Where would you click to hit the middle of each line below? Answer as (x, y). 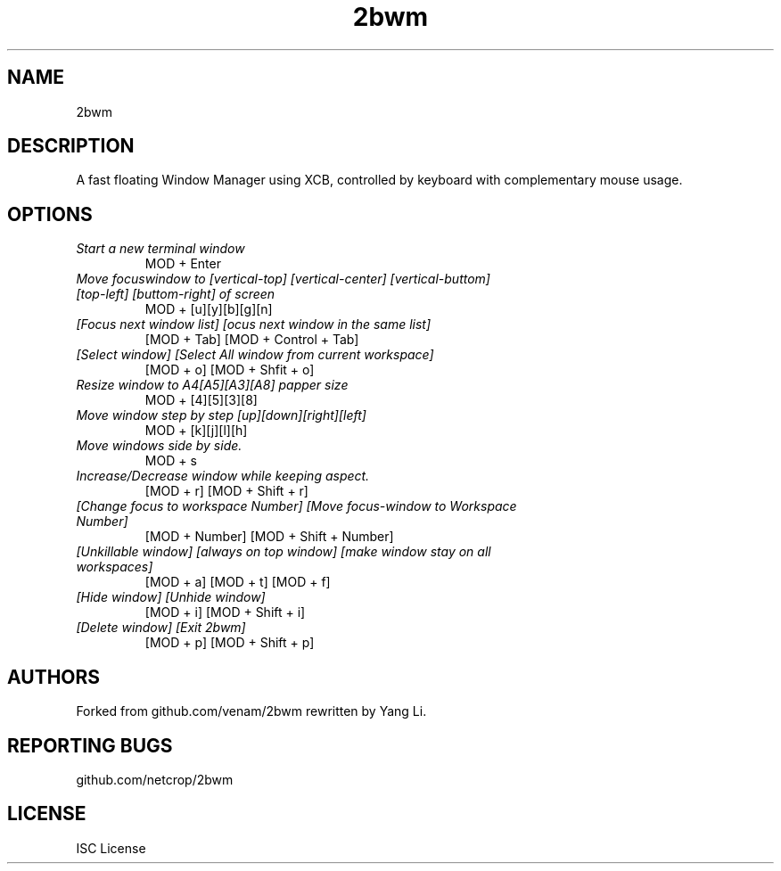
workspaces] (115, 567)
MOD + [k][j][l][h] (196, 431)
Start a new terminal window (160, 249)
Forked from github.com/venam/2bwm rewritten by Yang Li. (251, 711)
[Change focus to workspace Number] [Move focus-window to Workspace (296, 506)
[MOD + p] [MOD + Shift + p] (230, 643)
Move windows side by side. (159, 446)
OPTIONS (50, 214)
